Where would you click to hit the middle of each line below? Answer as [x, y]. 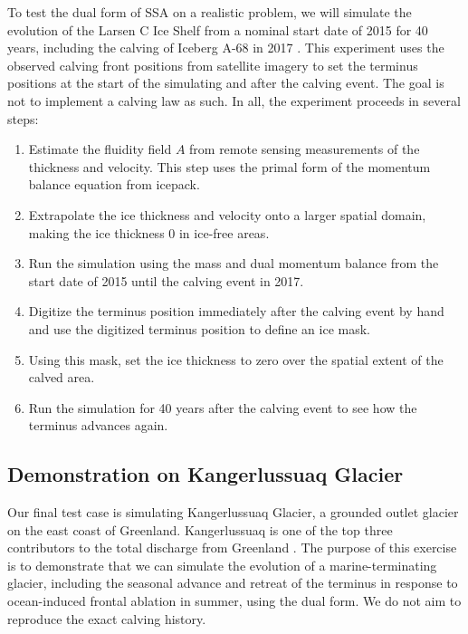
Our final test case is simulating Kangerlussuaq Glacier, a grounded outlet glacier [233, 512]
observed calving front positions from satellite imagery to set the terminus [213, 65]
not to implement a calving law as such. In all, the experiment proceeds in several [234, 100]
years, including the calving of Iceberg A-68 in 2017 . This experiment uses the [226, 48]
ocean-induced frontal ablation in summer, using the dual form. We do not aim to [234, 601]
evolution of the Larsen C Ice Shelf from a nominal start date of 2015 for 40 [218, 29]
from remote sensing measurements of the [305, 149]
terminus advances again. [98, 425]
